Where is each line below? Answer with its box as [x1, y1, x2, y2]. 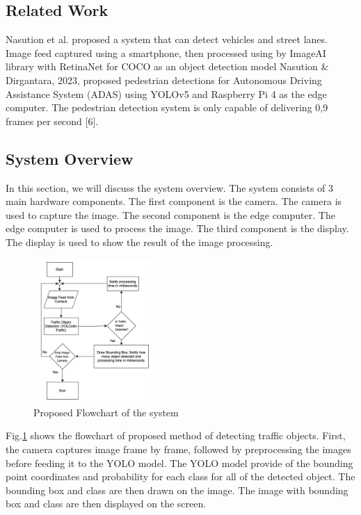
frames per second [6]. [6, 113, 99, 128]
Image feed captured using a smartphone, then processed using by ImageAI [6, 45, 326, 60]
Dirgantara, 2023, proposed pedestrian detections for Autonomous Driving [6, 72, 322, 87]
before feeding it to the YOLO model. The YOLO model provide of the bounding [6, 455, 353, 470]
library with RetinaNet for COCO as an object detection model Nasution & [6, 59, 329, 74]
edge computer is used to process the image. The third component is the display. [6, 221, 349, 236]
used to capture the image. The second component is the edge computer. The [6, 207, 335, 222]
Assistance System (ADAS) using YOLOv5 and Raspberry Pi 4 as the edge [6, 86, 327, 101]
